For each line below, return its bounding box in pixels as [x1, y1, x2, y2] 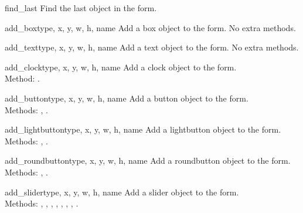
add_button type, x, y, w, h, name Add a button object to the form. [5, 92, 248, 104]
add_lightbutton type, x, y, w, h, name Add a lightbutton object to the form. [5, 123, 281, 136]
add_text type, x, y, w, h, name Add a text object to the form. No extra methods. [5, 41, 299, 53]
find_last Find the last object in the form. [5, 2, 157, 13]
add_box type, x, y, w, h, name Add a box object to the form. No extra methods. [5, 21, 296, 33]
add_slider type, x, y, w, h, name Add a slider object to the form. [5, 185, 239, 198]
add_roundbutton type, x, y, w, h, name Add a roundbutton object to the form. [5, 154, 291, 167]
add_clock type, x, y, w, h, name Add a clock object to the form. [5, 60, 237, 73]
